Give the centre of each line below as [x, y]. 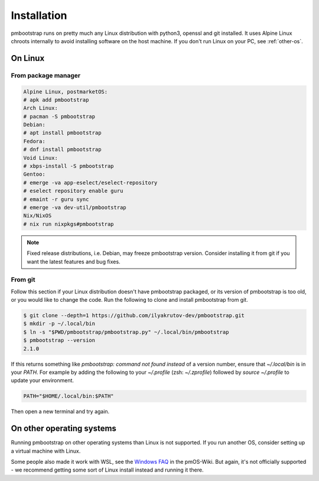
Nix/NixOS [38, 216]
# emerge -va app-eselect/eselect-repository [90, 183]
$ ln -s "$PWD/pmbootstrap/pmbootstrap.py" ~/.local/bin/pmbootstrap [126, 332]
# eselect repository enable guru [73, 191]
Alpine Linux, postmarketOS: [66, 91]
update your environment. [42, 380]
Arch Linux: [41, 108]
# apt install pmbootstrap [62, 133]
